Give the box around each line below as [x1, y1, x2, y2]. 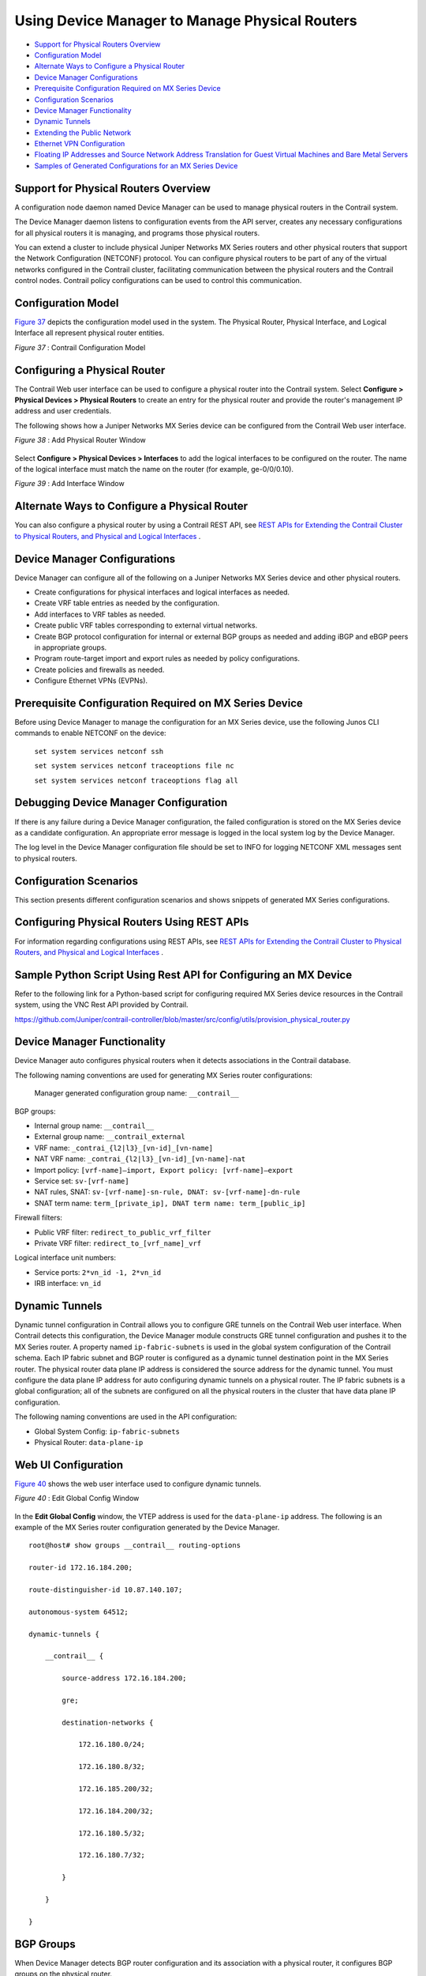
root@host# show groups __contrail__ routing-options [28, 1541, 241, 1550]
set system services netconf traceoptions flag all [34, 775, 239, 785]
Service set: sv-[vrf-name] [34, 1176, 129, 1186]
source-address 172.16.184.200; [62, 1674, 187, 1683]
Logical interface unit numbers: [14, 1253, 116, 1262]
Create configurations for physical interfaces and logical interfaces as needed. [34, 587, 290, 597]
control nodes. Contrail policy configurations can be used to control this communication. [14, 276, 302, 285]
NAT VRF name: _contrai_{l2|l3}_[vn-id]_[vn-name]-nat [34, 1154, 246, 1163]
